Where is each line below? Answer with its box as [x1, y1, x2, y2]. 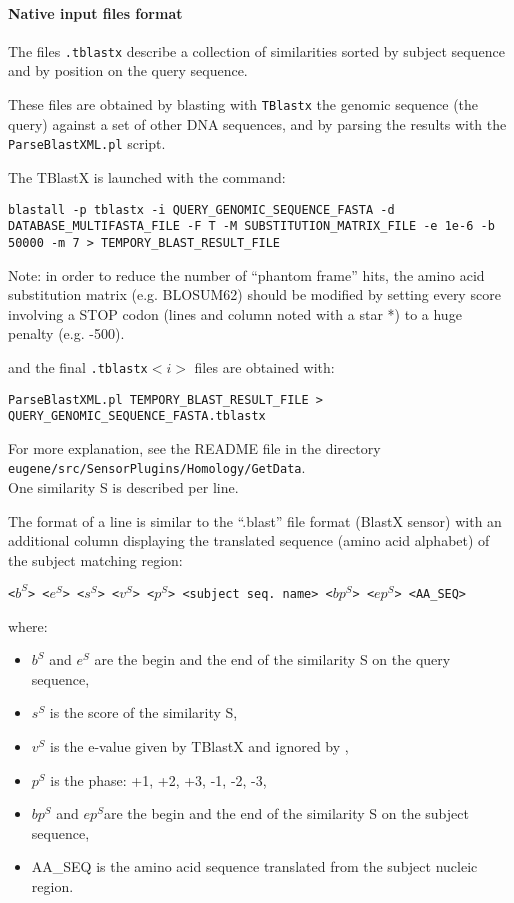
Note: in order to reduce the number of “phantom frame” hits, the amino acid [8, 264, 485, 285]
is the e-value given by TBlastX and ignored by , [50, 736, 349, 757]
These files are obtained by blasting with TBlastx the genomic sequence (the [8, 94, 479, 115]
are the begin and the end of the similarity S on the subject [103, 803, 469, 824]
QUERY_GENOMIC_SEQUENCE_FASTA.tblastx [8, 409, 266, 424]
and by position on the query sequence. [8, 60, 248, 81]
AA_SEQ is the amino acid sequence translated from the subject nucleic [31, 856, 478, 877]
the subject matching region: [8, 549, 183, 570]
